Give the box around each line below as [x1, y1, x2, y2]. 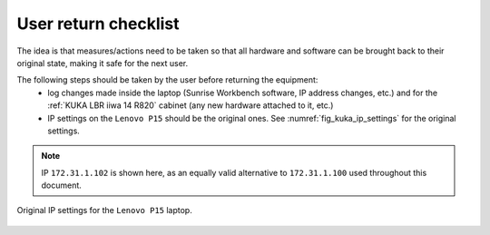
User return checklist [16, 14, 181, 34]
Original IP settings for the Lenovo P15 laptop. [16, 205, 192, 216]
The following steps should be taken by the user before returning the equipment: [16, 74, 318, 85]
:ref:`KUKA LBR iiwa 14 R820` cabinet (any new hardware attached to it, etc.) [47, 100, 334, 111]
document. [41, 180, 82, 191]
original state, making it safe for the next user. [16, 57, 189, 68]
